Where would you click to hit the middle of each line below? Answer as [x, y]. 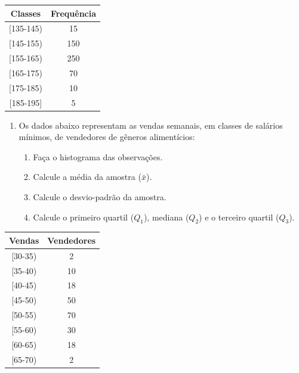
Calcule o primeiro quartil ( [84, 217]
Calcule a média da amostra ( [87, 177]
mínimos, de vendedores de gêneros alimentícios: [107, 137]
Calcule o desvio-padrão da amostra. [100, 197]
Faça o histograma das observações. [98, 156]
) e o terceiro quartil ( [239, 217]
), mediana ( [166, 217]
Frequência [74, 13]
